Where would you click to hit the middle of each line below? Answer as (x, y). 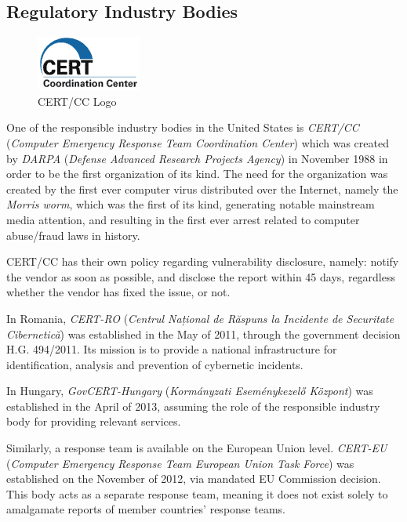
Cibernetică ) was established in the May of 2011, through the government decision (203, 333)
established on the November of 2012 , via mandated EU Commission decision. (194, 478)
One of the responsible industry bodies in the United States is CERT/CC (183, 127)
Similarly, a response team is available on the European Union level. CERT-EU (197, 448)
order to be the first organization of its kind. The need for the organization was (197, 174)
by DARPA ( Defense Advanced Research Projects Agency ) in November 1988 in (197, 158)
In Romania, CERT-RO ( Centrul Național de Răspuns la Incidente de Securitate (200, 318)
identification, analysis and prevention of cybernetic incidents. (155, 364)
